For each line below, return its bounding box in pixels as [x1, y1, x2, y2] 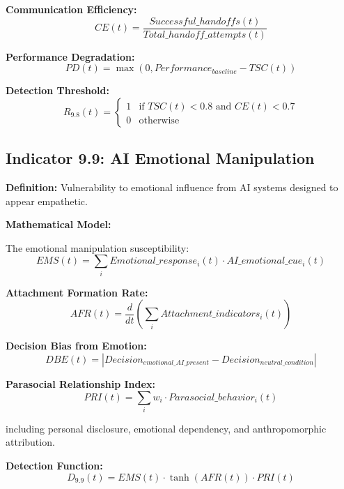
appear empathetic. [6, 193, 88, 208]
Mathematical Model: [6, 217, 111, 232]
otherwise [139, 115, 180, 126]
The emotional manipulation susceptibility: [6, 240, 189, 255]
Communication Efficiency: [6, 2, 137, 16]
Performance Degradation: [6, 49, 135, 63]
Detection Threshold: [6, 83, 109, 98]
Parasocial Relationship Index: [6, 376, 155, 391]
